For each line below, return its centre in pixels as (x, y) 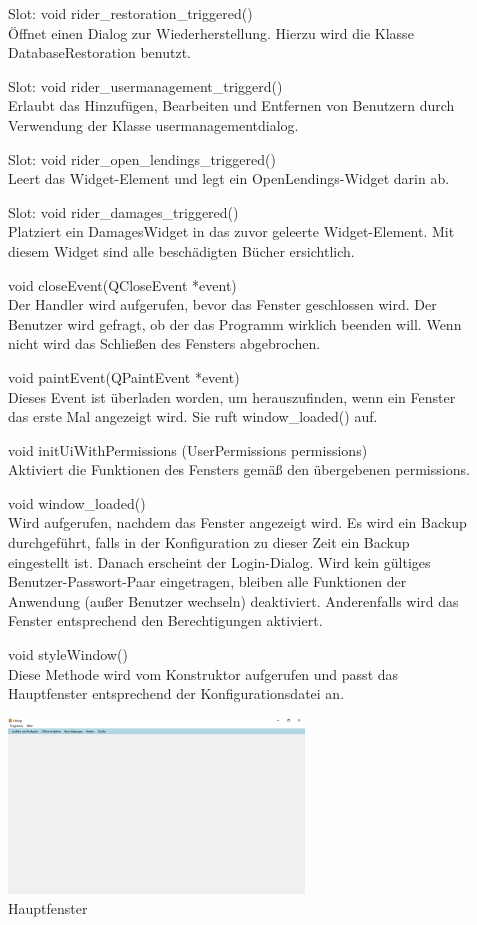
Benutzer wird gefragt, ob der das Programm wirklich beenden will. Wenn (235, 323)
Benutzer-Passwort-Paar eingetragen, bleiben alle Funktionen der (207, 581)
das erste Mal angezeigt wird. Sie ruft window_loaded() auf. (193, 416)
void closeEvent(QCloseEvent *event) (122, 284)
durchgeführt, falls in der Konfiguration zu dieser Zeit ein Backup (209, 542)
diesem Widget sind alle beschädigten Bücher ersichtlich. (181, 250)
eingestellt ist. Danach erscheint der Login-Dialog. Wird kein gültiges (219, 561)
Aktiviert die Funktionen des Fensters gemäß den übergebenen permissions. (239, 469)
